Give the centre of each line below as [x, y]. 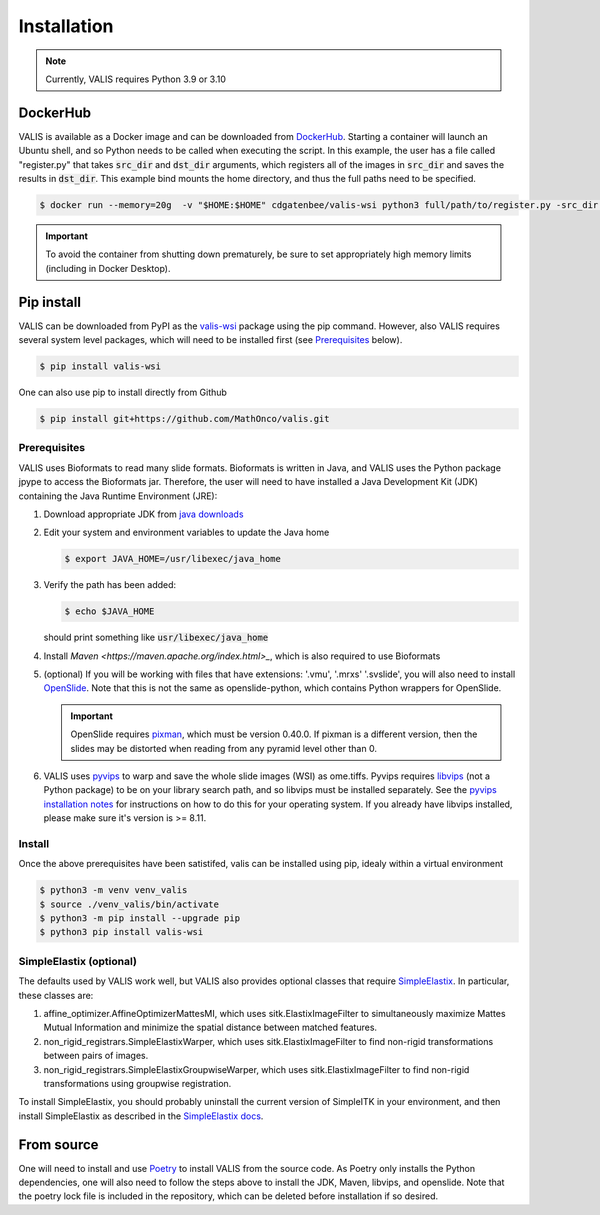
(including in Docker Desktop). [108, 268]
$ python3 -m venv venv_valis [113, 890]
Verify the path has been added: [110, 585]
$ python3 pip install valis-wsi [121, 932]
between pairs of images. [96, 1056]
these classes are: [56, 995]
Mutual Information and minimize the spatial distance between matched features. [210, 1027]
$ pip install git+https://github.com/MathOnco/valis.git [184, 419]
